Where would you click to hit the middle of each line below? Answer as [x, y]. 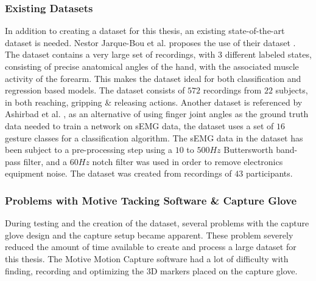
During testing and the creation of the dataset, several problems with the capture [157, 223]
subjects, [292, 90]
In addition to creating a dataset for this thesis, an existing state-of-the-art [145, 31]
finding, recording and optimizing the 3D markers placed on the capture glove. [151, 270]
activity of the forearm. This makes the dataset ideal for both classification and [153, 78]
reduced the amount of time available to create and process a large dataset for [151, 247]
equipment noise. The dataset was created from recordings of [118, 173]
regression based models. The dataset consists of [95, 90]
